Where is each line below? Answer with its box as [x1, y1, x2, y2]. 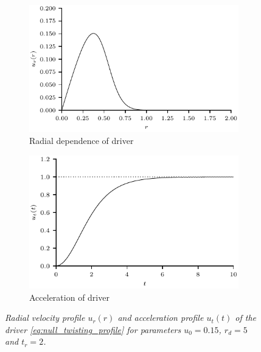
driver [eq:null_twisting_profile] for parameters [5, 323, 181, 336]
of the [235, 311, 256, 324]
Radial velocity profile [5, 311, 85, 324]
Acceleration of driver [29, 290, 110, 303]
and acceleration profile [117, 311, 204, 324]
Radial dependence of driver [29, 134, 134, 147]
